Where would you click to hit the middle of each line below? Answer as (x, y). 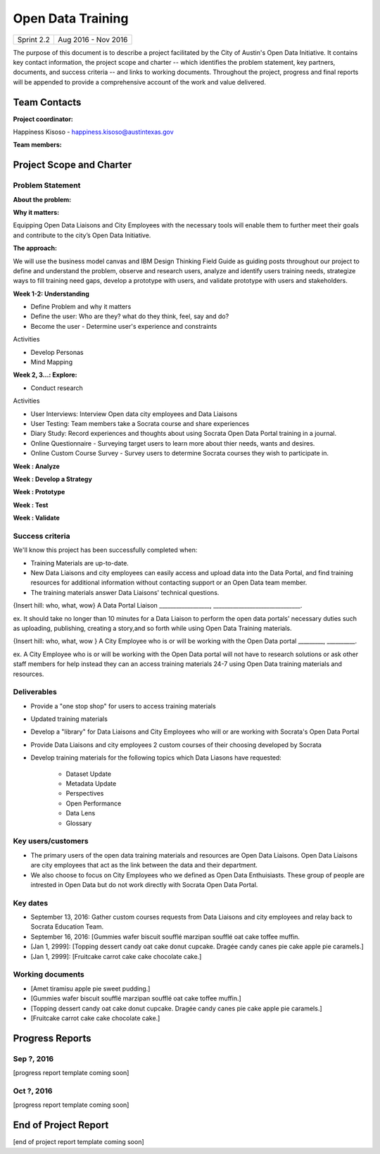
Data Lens (81, 813)
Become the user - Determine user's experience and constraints (124, 326)
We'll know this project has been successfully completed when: (105, 550)
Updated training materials (69, 719)
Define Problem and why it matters (81, 307)
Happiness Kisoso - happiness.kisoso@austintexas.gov (93, 132)
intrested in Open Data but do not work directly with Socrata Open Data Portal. (144, 884)
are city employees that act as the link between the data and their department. (144, 865)
